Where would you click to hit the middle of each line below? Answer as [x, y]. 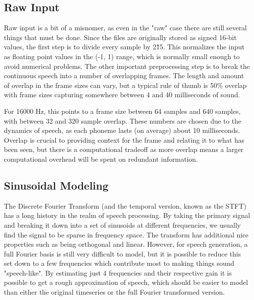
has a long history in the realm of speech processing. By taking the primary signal [127, 215]
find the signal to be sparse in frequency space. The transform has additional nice [126, 234]
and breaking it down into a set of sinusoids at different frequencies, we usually [122, 225]
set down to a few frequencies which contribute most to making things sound [119, 263]
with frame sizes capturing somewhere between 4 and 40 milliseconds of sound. [122, 95]
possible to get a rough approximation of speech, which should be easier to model [126, 282]
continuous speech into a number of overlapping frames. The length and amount [124, 75]
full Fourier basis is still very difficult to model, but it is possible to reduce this [122, 253]
